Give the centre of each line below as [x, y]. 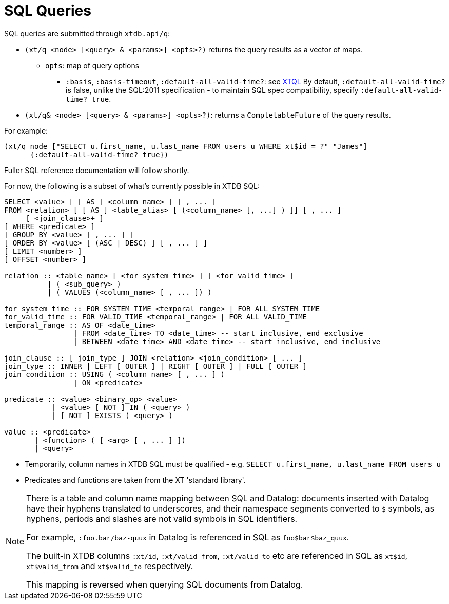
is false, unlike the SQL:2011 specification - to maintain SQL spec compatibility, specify [212, 90]
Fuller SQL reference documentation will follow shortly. [97, 170]
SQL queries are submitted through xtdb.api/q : [87, 33]
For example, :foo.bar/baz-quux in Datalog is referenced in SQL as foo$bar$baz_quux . [188, 537]
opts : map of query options [92, 65]
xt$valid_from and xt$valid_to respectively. [110, 566]
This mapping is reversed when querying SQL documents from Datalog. [165, 584]
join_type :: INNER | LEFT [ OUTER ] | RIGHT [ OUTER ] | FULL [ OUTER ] [156, 366]
